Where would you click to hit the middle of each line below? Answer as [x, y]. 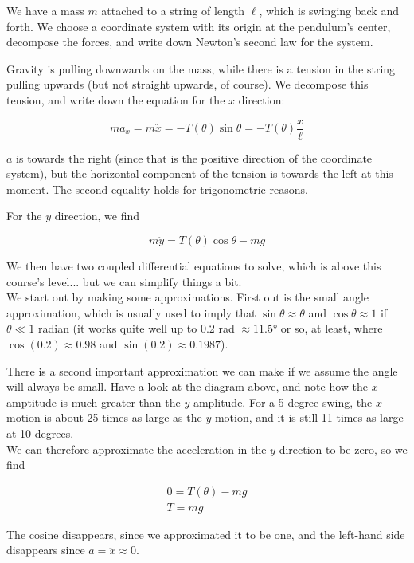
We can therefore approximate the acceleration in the [137, 449]
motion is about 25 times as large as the [104, 417]
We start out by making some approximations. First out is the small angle [187, 297]
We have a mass [45, 10]
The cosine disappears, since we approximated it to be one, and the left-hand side [206, 534]
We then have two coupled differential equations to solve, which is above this [194, 266]
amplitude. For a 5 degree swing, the [283, 402]
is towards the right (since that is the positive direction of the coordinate [194, 157]
